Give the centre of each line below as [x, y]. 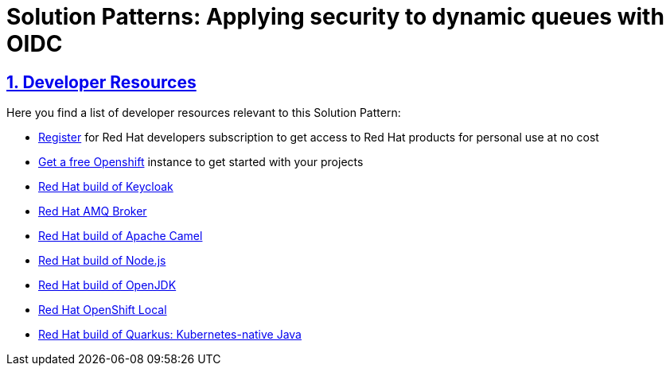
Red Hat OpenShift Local [103, 310]
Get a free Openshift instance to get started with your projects [201, 162]
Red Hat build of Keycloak [106, 187]
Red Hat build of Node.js [102, 261]
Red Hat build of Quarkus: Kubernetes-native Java [170, 335]
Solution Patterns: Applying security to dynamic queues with [335, 17]
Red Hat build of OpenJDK [107, 285]
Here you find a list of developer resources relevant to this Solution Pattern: [204, 113]
